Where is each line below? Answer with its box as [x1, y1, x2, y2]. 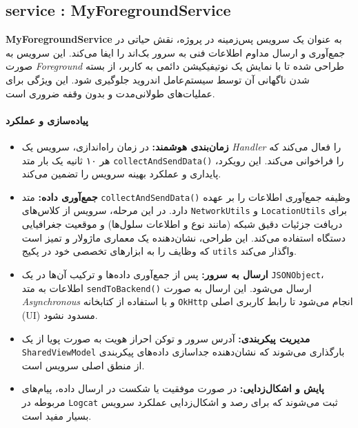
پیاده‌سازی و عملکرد [6, 113, 88, 127]
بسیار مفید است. [21, 408, 92, 422]
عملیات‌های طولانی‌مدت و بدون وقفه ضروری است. [6, 86, 215, 100]
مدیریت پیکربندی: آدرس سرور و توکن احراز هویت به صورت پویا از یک [21, 331, 310, 345]
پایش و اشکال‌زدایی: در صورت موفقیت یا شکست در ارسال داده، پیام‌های [21, 381, 324, 396]
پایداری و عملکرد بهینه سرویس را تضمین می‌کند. [21, 166, 221, 181]
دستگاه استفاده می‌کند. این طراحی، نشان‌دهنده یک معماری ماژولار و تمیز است [21, 230, 346, 244]
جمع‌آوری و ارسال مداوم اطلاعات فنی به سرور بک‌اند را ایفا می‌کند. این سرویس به [6, 45, 346, 59]
